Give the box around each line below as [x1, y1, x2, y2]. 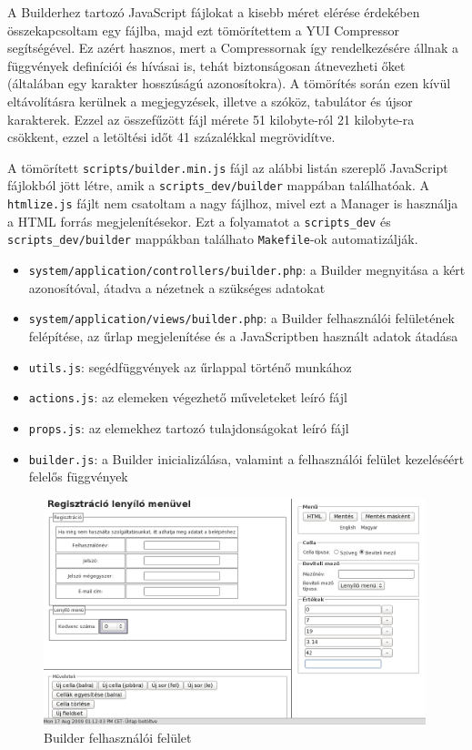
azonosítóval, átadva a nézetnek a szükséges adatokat [28, 278, 326, 297]
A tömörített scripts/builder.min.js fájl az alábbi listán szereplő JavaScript [7, 157, 448, 177]
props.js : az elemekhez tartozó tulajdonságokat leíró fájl [28, 418, 349, 437]
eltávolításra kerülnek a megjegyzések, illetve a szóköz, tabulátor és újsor [7, 91, 413, 110]
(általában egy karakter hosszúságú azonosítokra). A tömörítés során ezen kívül [7, 74, 451, 93]
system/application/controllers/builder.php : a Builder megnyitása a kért [28, 260, 466, 279]
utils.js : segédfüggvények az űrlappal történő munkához [28, 357, 352, 376]
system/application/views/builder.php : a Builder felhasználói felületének [28, 309, 455, 328]
